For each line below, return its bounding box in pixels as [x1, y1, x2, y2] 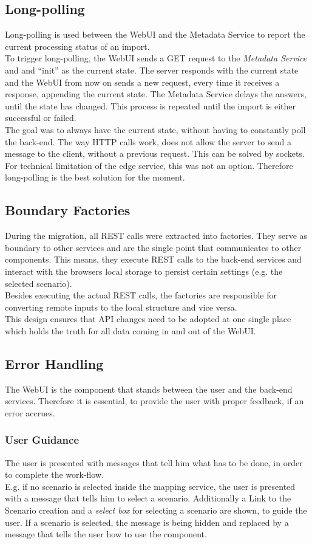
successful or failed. [5, 111, 76, 124]
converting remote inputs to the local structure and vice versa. [5, 300, 237, 313]
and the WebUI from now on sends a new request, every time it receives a [5, 75, 280, 88]
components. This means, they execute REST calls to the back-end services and [5, 253, 302, 266]
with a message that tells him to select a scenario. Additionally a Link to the [5, 492, 291, 504]
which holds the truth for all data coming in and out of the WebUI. [5, 324, 256, 337]
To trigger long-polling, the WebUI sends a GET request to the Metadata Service [5, 52, 307, 64]
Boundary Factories [5, 201, 131, 219]
